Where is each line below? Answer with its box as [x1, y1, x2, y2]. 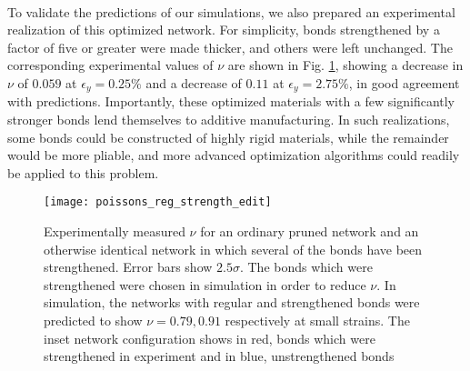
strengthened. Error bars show [44, 257, 213, 276]
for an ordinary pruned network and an [200, 222, 419, 241]
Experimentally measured [44, 222, 185, 241]
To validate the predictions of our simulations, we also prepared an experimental [7, 2, 455, 21]
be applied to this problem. [7, 163, 159, 182]
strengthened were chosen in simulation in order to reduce [44, 275, 366, 294]
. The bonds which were [239, 257, 373, 276]
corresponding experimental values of [7, 55, 214, 75]
